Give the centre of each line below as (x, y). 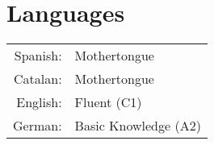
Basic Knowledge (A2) (138, 126)
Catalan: (38, 79)
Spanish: (38, 56)
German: (38, 126)
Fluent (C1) (108, 102)
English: (39, 102)
